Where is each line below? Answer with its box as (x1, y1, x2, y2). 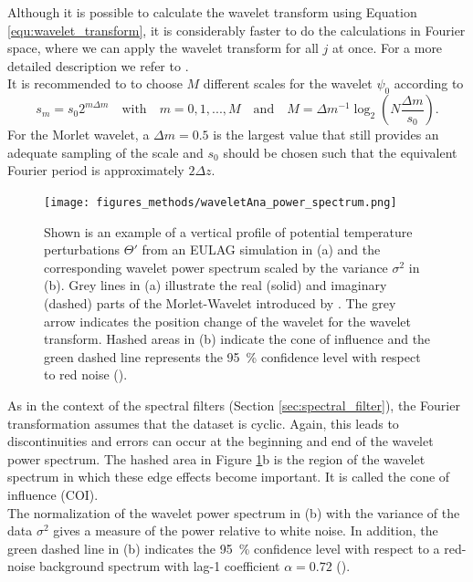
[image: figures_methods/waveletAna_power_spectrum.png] (44, 195, 397, 209)
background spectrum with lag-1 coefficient (39, 556, 280, 576)
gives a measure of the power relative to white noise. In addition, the (53, 521, 438, 540)
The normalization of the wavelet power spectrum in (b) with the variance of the (7, 503, 460, 522)
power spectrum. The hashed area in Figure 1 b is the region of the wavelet (7, 449, 426, 468)
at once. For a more (332, 38, 443, 57)
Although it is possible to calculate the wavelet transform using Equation (7, 3, 417, 21)
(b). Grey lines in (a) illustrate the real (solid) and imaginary (44, 275, 387, 295)
